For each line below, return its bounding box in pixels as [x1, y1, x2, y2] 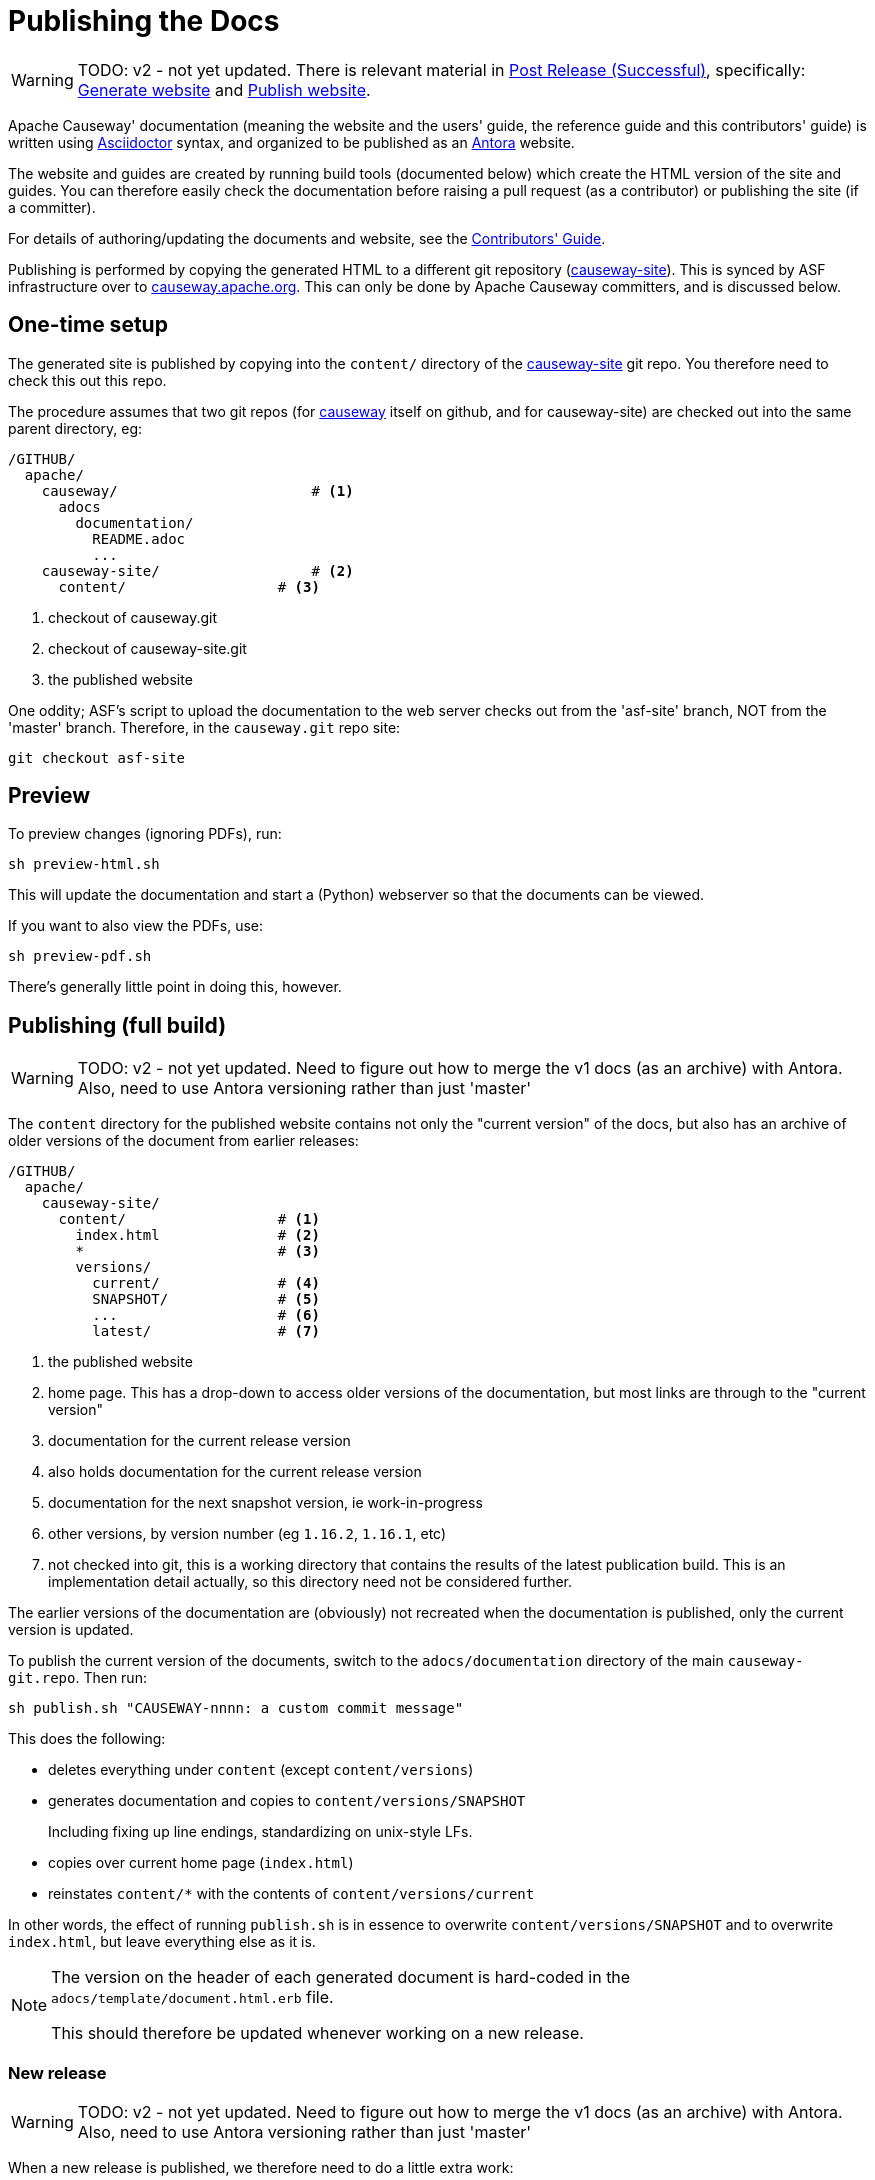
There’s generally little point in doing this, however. [8, 978, 342, 996]
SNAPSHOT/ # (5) [92, 1291, 320, 1308]
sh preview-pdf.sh [8, 948, 152, 965]
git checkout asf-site [8, 749, 186, 766]
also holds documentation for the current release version [48, 1463, 422, 1481]
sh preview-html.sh [8, 856, 160, 873]
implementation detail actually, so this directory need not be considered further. [48, 1573, 573, 1591]
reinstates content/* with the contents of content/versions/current [48, 1885, 535, 1903]
